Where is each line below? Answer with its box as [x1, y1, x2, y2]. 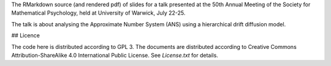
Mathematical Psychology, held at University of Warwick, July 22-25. [11, 9, 186, 16]
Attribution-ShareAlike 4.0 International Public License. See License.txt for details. [11, 51, 219, 59]
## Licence [11, 32, 40, 39]
